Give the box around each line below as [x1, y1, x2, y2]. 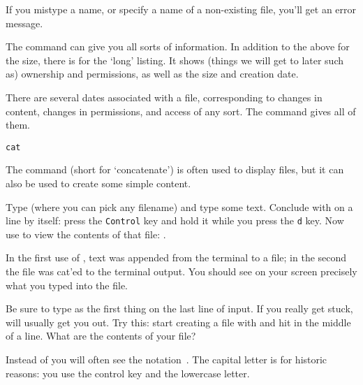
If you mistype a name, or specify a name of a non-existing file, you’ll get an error [6, 2, 357, 16]
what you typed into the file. [6, 277, 128, 292]
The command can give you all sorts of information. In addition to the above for [6, 39, 350, 54]
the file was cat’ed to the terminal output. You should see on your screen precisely [6, 264, 357, 279]
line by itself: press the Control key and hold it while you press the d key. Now [6, 213, 344, 228]
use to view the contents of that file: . [6, 226, 166, 241]
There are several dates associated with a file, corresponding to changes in [6, 89, 323, 104]
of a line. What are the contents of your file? [6, 328, 196, 343]
